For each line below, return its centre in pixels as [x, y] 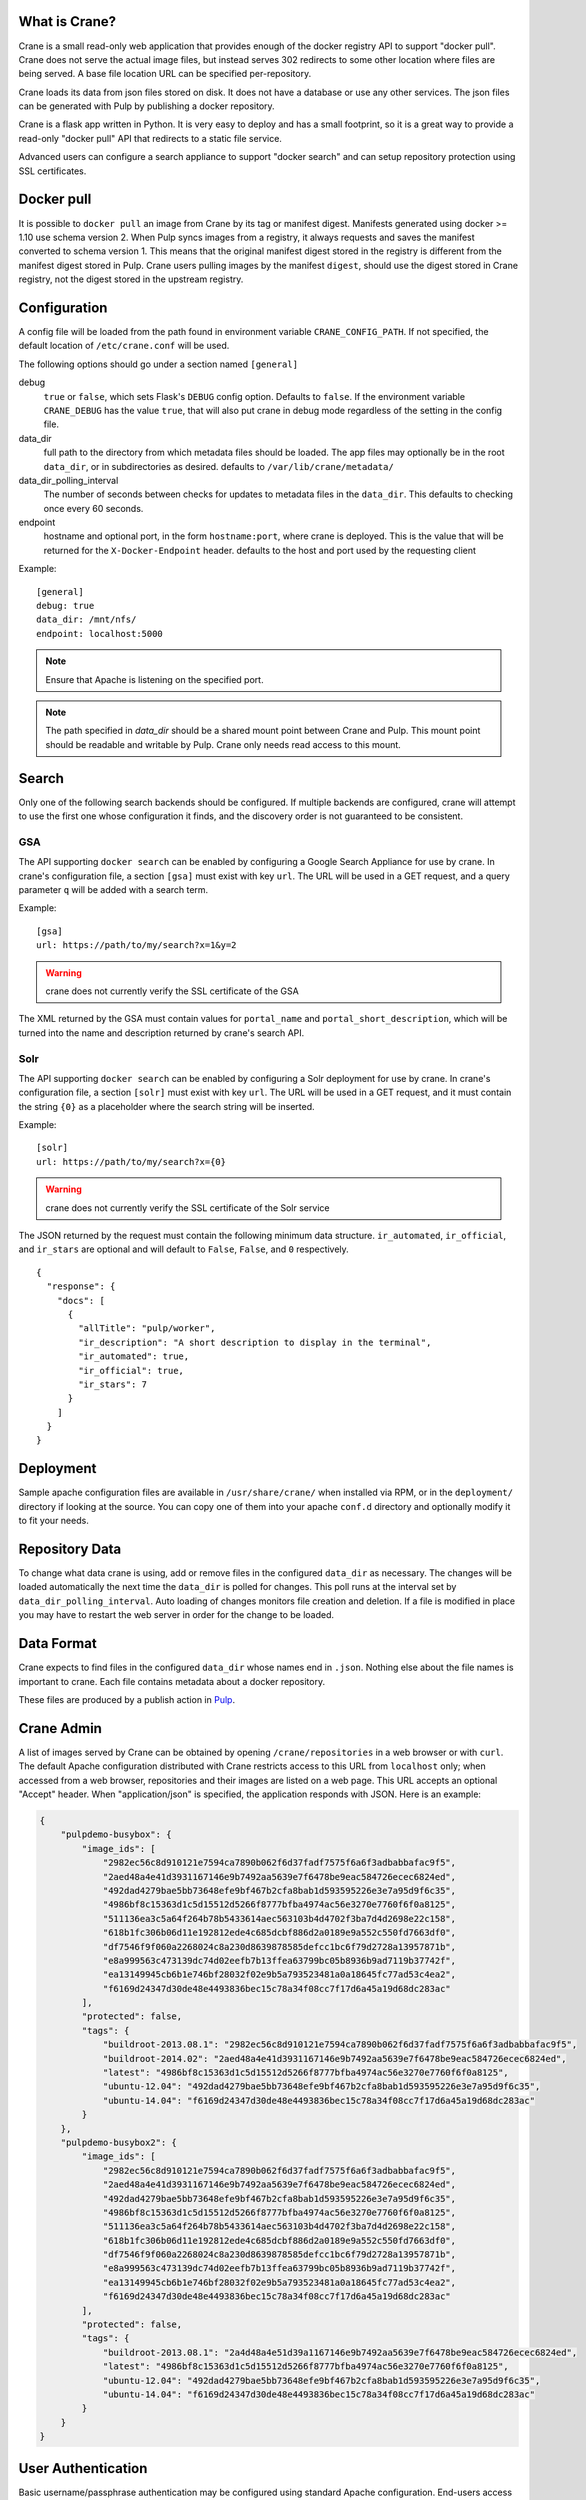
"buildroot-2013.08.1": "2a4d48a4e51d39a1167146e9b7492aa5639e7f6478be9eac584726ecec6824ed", [340, 2352]
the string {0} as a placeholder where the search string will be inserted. [166, 1106]
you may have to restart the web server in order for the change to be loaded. [176, 1615]
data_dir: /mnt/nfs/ [86, 619]
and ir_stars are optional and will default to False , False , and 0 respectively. [183, 1249]
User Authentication [83, 2468]
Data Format [57, 1643]
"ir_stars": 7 [113, 1384]
